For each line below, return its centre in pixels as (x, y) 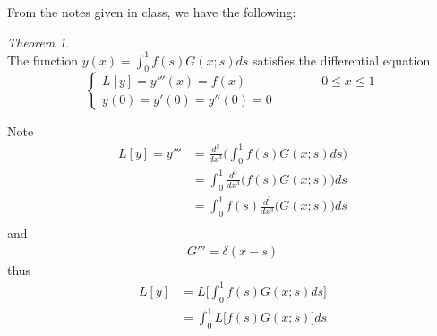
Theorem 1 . (39, 42)
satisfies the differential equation (342, 60)
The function (43, 60)
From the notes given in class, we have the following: (152, 12)
